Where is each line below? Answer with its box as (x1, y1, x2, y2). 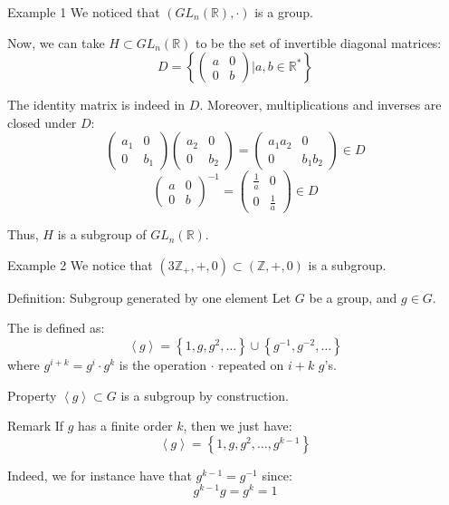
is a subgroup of (57, 225, 147, 244)
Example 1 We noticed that (7, 3, 160, 21)
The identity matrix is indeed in (7, 95, 186, 114)
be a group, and (309, 287, 397, 306)
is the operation (119, 354, 207, 374)
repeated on (218, 354, 284, 374)
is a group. (254, 3, 313, 21)
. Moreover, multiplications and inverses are (199, 95, 442, 114)
